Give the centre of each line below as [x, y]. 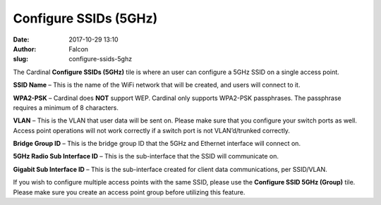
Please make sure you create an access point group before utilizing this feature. [129, 192]
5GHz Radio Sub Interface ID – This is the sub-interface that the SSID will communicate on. [146, 156]
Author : [25, 49]
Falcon [78, 49]
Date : [21, 39]
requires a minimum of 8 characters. [66, 107]
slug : [20, 59]
